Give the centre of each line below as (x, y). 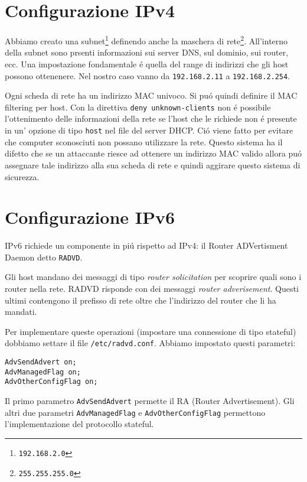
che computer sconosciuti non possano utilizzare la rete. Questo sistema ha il (144, 141)
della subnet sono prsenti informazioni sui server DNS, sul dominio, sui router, (147, 52)
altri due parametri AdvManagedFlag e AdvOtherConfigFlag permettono (135, 412)
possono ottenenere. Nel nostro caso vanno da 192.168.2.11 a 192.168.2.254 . (148, 75)
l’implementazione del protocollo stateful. (79, 424)
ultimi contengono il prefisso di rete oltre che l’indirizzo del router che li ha (141, 300)
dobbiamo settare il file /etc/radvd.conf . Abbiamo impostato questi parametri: (150, 343)
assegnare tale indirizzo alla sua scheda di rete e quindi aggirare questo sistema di (153, 165)
